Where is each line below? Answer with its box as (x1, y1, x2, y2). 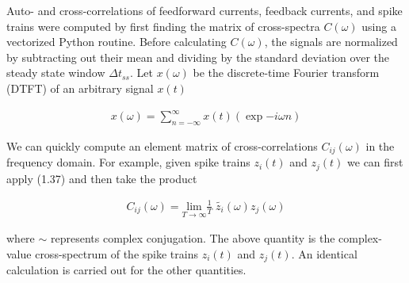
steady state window (6, 64, 105, 81)
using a (361, 17, 396, 34)
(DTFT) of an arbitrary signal (6, 79, 154, 96)
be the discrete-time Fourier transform (193, 64, 380, 81)
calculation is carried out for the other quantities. (6, 262, 247, 278)
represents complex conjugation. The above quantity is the (50, 230, 335, 247)
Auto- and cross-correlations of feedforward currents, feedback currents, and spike (6, 2, 403, 18)
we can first (347, 154, 403, 170)
